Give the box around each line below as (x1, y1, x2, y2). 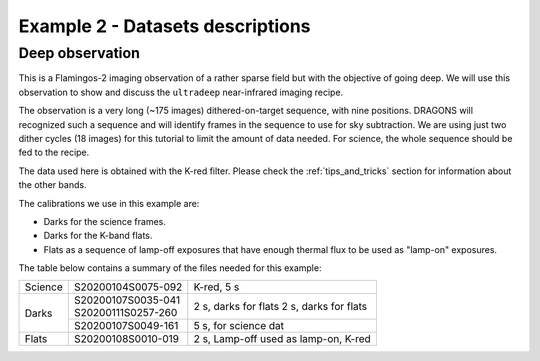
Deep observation (18, 44, 140, 62)
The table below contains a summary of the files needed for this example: (18, 262, 322, 274)
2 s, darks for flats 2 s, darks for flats (193, 300, 368, 314)
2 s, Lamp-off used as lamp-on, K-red (193, 332, 372, 346)
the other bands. (18, 179, 87, 191)
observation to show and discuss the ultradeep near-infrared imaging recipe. (18, 86, 344, 98)
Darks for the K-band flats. (43, 230, 153, 242)
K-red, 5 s (193, 280, 240, 294)
